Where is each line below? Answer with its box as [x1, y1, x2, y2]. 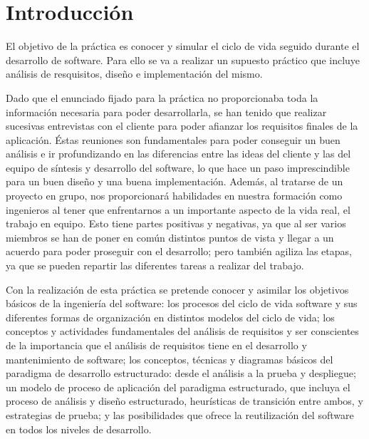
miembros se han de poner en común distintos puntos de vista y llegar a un [6, 229, 334, 244]
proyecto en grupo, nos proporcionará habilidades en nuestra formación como [6, 188, 343, 203]
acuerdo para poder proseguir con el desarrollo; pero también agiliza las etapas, [6, 244, 352, 259]
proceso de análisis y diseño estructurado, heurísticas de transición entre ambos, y [6, 393, 363, 408]
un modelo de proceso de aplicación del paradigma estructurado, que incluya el [6, 379, 350, 394]
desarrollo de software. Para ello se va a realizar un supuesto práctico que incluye [6, 52, 360, 67]
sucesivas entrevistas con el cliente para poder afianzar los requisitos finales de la [6, 118, 358, 133]
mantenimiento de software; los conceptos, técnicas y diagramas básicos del [6, 351, 333, 366]
